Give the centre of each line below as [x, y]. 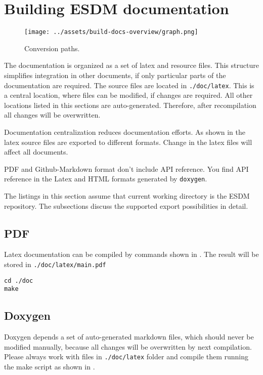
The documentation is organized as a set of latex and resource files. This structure [131, 65]
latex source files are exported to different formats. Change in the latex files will [128, 142]
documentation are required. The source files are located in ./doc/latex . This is [129, 85]
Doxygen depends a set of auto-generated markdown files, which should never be [129, 337]
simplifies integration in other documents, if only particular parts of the [115, 75]
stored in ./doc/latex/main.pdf [55, 264]
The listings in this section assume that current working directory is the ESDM [127, 196]
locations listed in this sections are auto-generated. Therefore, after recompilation [130, 105]
